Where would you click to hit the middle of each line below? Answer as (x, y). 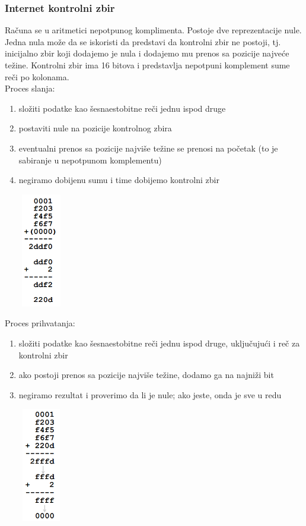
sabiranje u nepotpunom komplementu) (90, 160)
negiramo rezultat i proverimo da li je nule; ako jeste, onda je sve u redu (150, 394)
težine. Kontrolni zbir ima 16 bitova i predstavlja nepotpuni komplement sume (147, 65)
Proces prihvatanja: (40, 323)
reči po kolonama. (37, 76)
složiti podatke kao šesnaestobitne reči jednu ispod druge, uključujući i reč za (159, 343)
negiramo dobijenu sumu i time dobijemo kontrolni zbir (119, 180)
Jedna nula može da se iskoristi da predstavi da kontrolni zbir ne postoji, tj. (143, 41)
